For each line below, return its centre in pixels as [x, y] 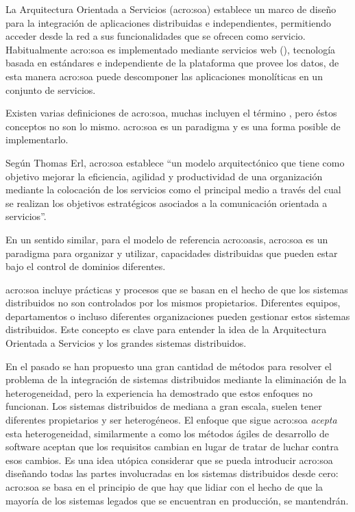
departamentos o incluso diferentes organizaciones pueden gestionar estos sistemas [178, 316]
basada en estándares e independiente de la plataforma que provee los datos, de [172, 63]
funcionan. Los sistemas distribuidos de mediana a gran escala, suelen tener [164, 406]
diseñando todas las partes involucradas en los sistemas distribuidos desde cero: [172, 473]
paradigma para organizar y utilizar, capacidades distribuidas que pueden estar [172, 253]
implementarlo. [37, 139]
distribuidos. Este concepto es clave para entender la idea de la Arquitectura [166, 329]
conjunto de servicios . [51, 89]
